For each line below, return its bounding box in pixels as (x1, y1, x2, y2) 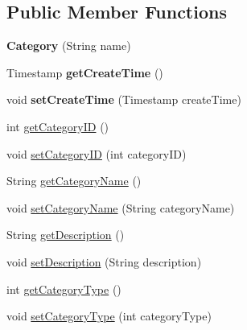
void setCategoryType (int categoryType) (6, 307, 212, 324)
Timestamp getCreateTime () (6, 64, 163, 80)
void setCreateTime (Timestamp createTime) (6, 91, 241, 108)
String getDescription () (6, 226, 125, 243)
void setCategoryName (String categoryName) (6, 199, 235, 216)
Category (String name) (6, 37, 131, 54)
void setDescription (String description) (6, 253, 202, 270)
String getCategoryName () (6, 172, 142, 189)
